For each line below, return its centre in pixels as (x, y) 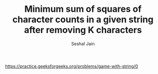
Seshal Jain (83, 43)
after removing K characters (83, 30)
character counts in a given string (83, 19)
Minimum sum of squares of (83, 9)
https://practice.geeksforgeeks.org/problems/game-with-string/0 (72, 66)
